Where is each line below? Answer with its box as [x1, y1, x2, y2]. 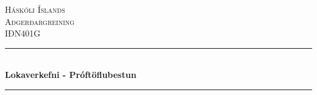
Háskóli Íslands [5, 3, 65, 15]
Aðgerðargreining [5, 15, 75, 27]
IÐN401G [5, 27, 41, 40]
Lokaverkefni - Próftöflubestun [5, 68, 137, 81]
